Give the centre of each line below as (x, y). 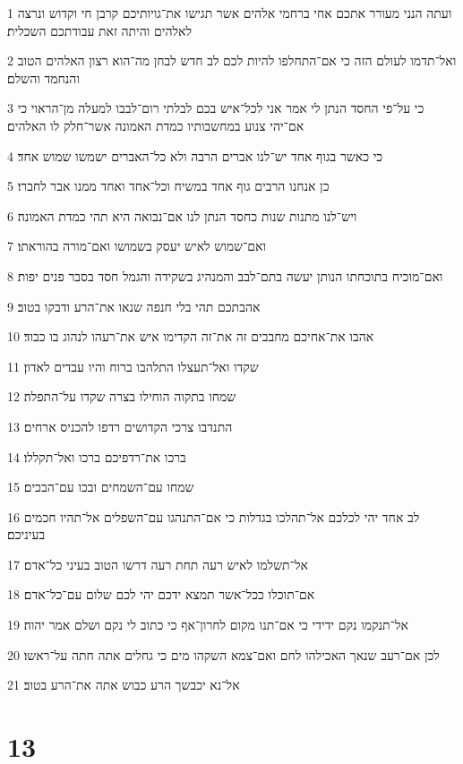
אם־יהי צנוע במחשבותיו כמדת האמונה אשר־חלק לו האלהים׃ (156, 125)
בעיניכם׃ (26, 534)
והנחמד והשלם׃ (43, 77)
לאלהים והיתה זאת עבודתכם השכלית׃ (100, 30)
